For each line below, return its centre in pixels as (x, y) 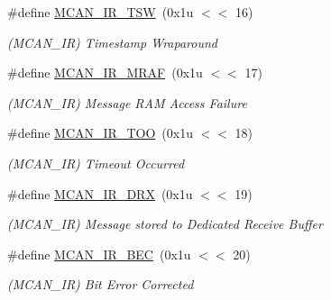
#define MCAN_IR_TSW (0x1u (101, 12)
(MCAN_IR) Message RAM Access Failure (127, 102)
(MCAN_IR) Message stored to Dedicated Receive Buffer (165, 224)
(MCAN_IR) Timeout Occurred (96, 163)
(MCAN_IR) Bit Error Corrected (101, 284)
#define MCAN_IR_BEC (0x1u (99, 254)
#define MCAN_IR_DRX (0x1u (100, 193)
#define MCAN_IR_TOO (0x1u (100, 133)
